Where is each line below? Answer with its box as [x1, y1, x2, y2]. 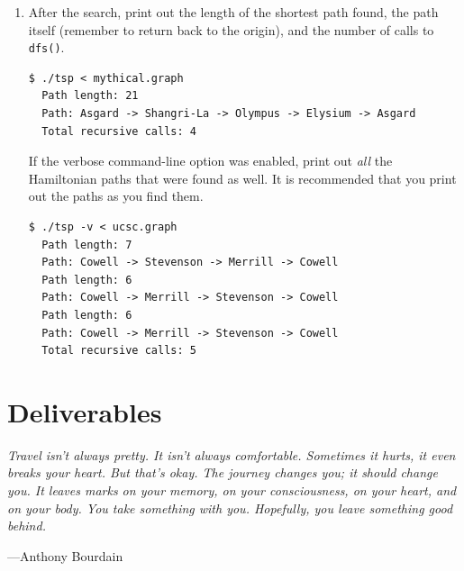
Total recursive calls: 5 [41, 344, 196, 358]
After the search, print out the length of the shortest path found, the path [28, 3, 439, 21]
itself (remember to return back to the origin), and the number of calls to [28, 20, 434, 39]
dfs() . [28, 38, 65, 57]
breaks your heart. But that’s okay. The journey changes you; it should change [7, 463, 438, 482]
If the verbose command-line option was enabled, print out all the [28, 151, 393, 170]
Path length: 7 [41, 238, 132, 251]
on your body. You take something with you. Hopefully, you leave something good [7, 498, 453, 517]
